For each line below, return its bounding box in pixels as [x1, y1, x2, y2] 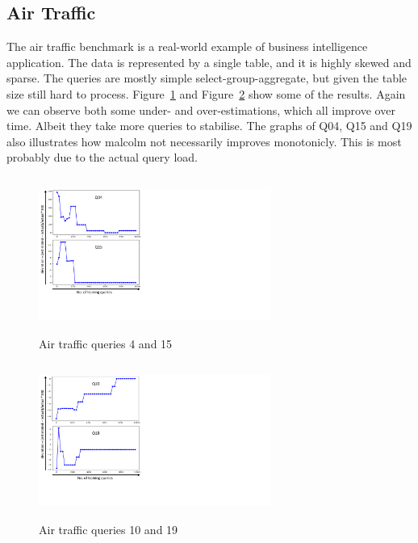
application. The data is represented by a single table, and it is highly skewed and [6, 53, 412, 70]
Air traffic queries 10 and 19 [39, 520, 178, 537]
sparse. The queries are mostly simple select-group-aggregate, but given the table [6, 69, 408, 86]
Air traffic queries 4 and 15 [39, 335, 173, 351]
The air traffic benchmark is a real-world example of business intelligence [6, 38, 368, 55]
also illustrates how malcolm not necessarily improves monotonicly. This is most [6, 133, 402, 149]
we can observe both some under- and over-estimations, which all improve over [6, 101, 395, 118]
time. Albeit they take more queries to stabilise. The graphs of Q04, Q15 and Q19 [6, 117, 412, 134]
